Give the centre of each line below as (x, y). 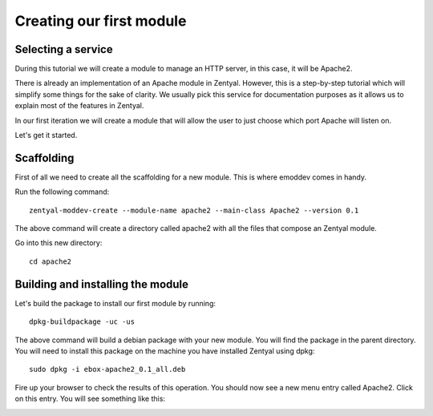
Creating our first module (101, 21)
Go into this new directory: (59, 243)
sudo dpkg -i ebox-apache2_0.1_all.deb (107, 370)
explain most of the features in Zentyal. (79, 106)
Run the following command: (62, 192)
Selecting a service (64, 49)
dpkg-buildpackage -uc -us (82, 322)
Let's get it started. (46, 135)
